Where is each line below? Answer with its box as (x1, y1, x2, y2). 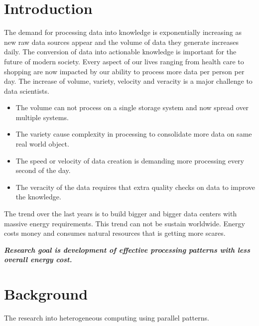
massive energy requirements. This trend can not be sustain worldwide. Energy (4, 218, 245, 228)
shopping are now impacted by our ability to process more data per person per (4, 66, 245, 76)
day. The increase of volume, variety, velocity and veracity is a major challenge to (4, 76, 253, 86)
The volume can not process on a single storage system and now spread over (15, 102, 249, 113)
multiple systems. (15, 112, 69, 122)
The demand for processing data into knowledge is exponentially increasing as (4, 27, 242, 37)
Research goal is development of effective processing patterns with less (4, 244, 251, 255)
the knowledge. (15, 191, 61, 202)
